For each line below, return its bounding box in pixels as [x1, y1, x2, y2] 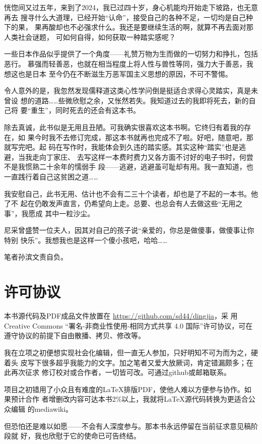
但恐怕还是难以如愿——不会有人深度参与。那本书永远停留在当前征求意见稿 [4, 420, 251, 431]
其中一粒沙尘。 [45, 208, 95, 218]
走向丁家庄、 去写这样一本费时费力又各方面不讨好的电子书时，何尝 [32, 151, 253, 162]
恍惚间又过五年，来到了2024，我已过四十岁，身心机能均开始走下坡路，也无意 [4, 2, 258, 12]
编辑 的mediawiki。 [11, 403, 73, 414]
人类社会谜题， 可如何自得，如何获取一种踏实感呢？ [4, 31, 176, 42]
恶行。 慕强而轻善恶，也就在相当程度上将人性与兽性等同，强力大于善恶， [4, 58, 246, 69]
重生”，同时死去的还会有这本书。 [31, 105, 140, 115]
